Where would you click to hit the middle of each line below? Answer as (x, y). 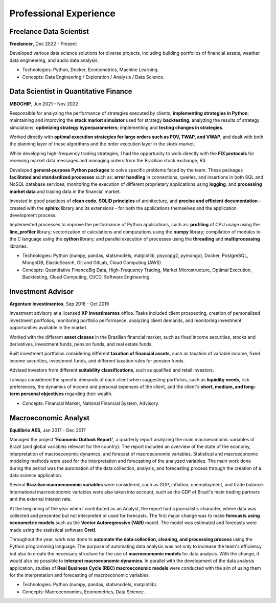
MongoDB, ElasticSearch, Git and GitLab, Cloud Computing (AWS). (92, 263)
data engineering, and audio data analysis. (54, 60)
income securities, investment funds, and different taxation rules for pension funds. (97, 360)
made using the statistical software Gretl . (53, 530)
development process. (33, 215)
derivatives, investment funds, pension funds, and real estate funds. (81, 344)
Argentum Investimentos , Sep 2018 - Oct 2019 (59, 304)
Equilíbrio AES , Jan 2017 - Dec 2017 (48, 430)
